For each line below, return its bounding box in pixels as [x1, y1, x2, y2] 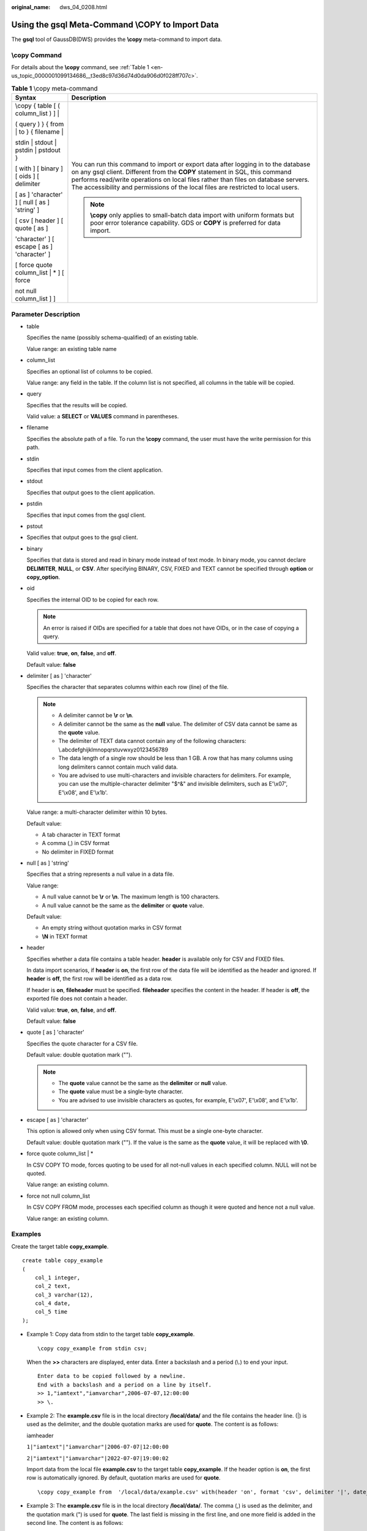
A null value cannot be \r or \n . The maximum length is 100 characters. [42, 893, 220, 900]
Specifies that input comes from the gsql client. [26, 511, 146, 519]
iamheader [26, 1432, 54, 1439]
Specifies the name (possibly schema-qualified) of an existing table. [26, 334, 199, 341]
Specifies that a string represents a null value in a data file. [26, 870, 174, 878]
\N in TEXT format [42, 933, 88, 940]
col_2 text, [34, 1283, 71, 1290]
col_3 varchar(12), [34, 1291, 94, 1298]
